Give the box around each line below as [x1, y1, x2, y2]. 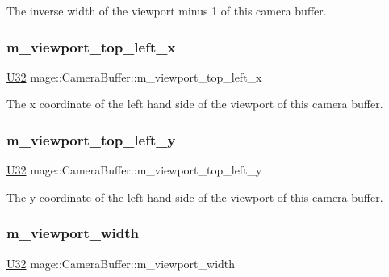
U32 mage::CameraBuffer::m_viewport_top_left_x [6, 68, 262, 85]
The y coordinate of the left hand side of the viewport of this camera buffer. [6, 188, 383, 205]
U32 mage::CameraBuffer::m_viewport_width [6, 254, 236, 271]
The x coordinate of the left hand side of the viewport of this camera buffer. [6, 95, 383, 112]
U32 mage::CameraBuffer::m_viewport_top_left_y [6, 162, 262, 178]
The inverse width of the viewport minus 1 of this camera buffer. [6, 2, 327, 19]
